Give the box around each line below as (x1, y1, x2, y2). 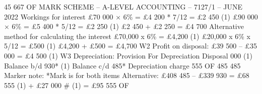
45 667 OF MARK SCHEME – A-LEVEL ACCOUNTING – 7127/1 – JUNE (4, 1, 242, 11)
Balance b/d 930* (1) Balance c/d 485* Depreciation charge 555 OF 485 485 (4, 60, 241, 70)
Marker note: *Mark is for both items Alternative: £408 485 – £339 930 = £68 (4, 70, 249, 80)
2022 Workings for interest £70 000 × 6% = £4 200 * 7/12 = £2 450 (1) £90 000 (4, 11, 258, 21)
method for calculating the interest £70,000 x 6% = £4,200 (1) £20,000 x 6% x (4, 30, 250, 41)
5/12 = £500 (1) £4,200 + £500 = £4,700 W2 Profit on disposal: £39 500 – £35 (4, 40, 257, 51)
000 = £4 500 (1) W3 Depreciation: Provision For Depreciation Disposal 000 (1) (4, 50, 252, 60)
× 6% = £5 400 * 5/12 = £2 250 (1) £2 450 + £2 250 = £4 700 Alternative (4, 21, 244, 31)
